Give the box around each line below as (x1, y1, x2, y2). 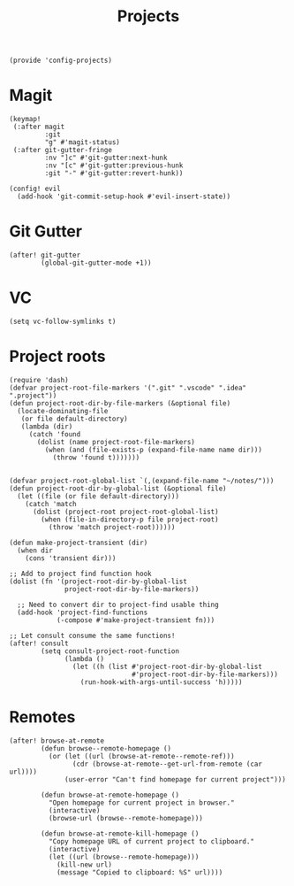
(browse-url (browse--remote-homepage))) (48, 813, 203, 822)
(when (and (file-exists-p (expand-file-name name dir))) (44, 445, 263, 454)
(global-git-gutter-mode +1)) (41, 258, 152, 267)
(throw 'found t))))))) (52, 453, 140, 462)
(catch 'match (25, 499, 77, 508)
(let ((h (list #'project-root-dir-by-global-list (72, 662, 263, 671)
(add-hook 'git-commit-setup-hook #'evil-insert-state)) (17, 192, 231, 201)
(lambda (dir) (20, 422, 73, 431)
